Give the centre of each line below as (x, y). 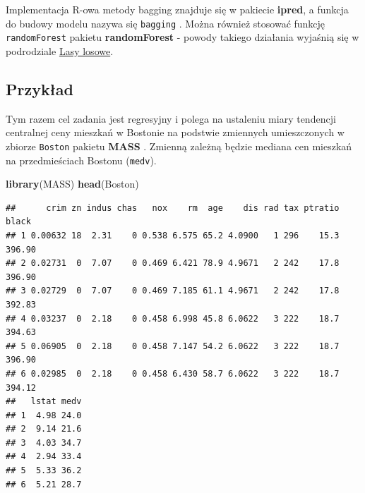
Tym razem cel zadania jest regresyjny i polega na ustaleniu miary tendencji (171, 118)
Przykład (40, 89)
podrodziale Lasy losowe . (60, 50)
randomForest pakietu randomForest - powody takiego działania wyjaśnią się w (182, 37)
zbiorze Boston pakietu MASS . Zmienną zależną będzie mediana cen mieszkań (179, 146)
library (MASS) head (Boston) (72, 184)
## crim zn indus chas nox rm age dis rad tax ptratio (173, 208)
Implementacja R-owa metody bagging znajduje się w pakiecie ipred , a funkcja (177, 9)
